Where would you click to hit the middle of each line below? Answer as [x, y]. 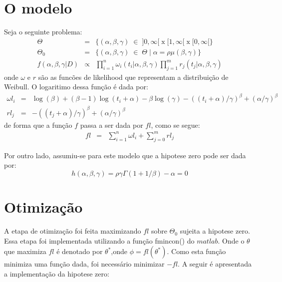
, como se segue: [175, 125]
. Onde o [231, 240]
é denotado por [80, 251]
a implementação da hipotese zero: [57, 273]
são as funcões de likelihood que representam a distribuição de [133, 77]
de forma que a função [38, 125]
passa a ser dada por [112, 125]
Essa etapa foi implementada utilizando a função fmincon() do [99, 240]
